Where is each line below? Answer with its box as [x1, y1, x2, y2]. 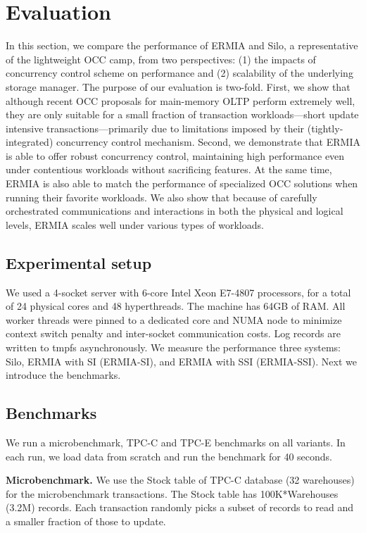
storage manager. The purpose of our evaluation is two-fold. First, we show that [6, 79, 351, 94]
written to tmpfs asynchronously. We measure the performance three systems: [6, 340, 341, 355]
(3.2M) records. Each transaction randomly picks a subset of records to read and [6, 500, 354, 515]
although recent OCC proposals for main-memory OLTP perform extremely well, [6, 93, 355, 108]
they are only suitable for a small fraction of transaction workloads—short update [6, 107, 359, 122]
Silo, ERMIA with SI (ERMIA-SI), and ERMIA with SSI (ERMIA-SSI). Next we [6, 353, 357, 368]
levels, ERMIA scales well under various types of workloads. [6, 217, 264, 232]
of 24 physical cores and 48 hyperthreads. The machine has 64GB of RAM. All [6, 299, 346, 313]
